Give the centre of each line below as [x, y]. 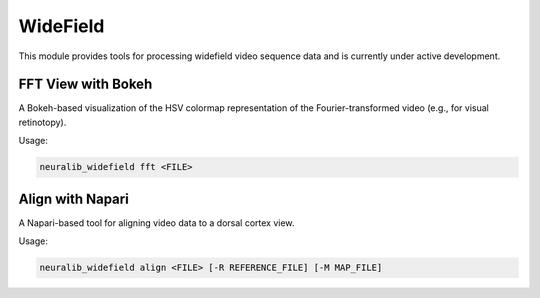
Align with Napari [73, 198]
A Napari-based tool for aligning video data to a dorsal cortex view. [156, 222]
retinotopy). [42, 122]
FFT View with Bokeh [85, 84]
